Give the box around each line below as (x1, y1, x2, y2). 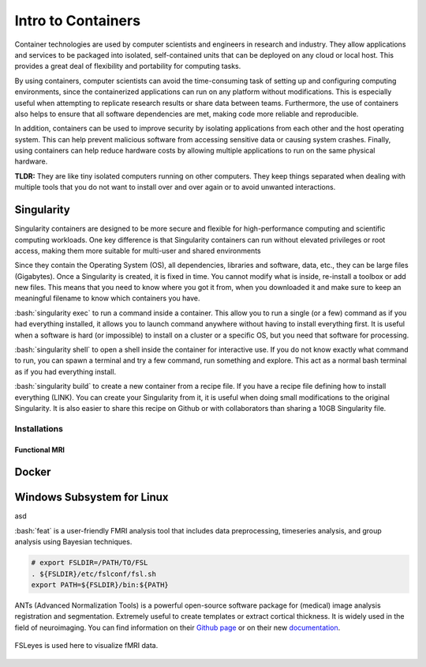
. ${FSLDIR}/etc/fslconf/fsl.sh (31, 569, 157, 578)
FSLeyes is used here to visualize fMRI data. (14, 641, 159, 650)
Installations (14, 423, 63, 434)
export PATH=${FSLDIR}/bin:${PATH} (31, 581, 169, 590)
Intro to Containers (14, 12, 141, 29)
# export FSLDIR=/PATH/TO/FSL (31, 558, 148, 567)
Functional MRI (14, 445, 65, 454)
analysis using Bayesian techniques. (14, 537, 133, 547)
